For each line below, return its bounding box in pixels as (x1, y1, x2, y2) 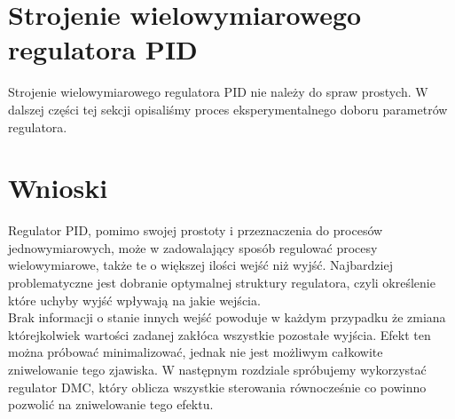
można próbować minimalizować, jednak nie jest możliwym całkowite (8, 343, 383, 361)
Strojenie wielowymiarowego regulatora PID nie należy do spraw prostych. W (8, 83, 428, 101)
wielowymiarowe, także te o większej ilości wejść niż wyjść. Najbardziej (8, 256, 393, 274)
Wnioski (8, 170, 108, 206)
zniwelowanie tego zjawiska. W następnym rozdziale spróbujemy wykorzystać (8, 360, 427, 378)
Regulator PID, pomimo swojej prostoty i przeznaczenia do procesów (8, 221, 383, 240)
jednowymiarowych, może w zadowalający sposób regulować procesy (8, 238, 378, 257)
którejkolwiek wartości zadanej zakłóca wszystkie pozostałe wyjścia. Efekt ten (8, 325, 431, 344)
